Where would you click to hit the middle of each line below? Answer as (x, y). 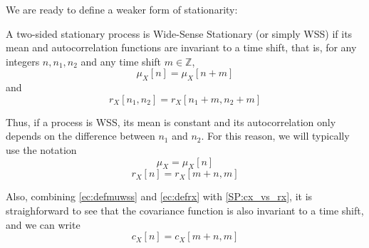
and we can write (43, 224)
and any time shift (121, 61)
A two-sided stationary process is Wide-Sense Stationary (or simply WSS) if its (179, 33)
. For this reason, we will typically (275, 136)
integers (23, 61)
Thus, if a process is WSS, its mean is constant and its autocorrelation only (171, 122)
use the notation (41, 149)
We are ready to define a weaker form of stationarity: (122, 9)
